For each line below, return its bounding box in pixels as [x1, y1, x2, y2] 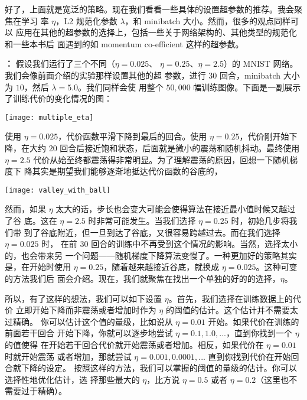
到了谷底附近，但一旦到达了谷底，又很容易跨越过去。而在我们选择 [24, 226, 280, 238]
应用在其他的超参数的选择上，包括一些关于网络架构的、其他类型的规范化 [15, 26, 297, 38]
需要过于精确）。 [5, 385, 67, 397]
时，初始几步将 [231, 214, 289, 227]
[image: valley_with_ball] [5, 186, 110, 194]
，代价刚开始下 [239, 130, 298, 142]
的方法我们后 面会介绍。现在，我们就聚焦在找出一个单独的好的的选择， [5, 272, 280, 284]
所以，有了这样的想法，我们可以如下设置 [5, 292, 162, 304]
